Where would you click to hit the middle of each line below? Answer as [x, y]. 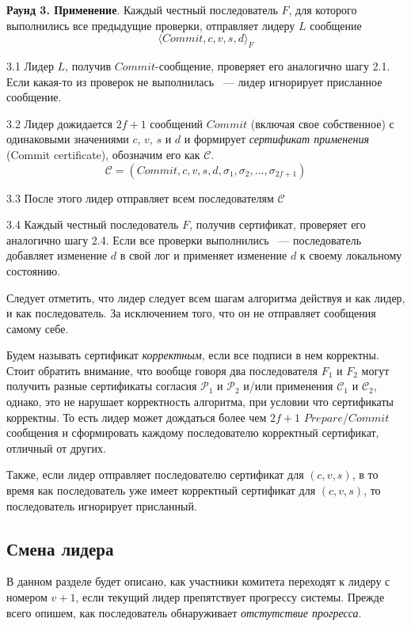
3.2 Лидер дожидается [59, 123]
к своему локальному [351, 255]
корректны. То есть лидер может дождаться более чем [137, 417]
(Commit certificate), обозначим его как [103, 154]
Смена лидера [60, 548]
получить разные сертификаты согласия [102, 386]
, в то [365, 474]
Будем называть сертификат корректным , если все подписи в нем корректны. [193, 355]
